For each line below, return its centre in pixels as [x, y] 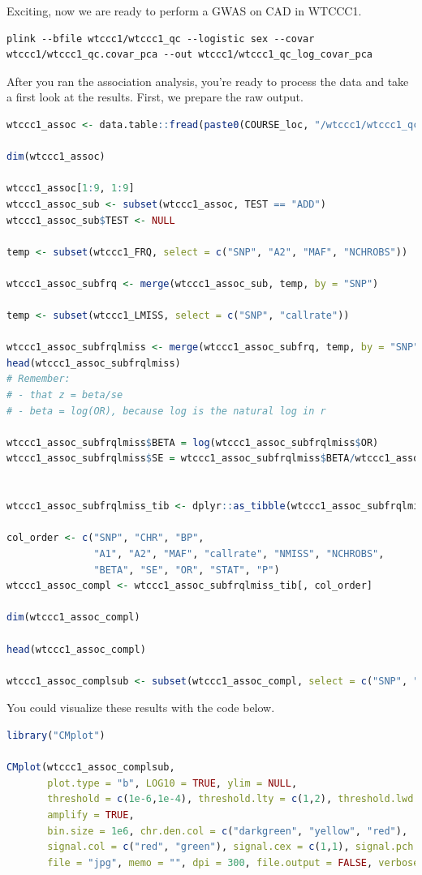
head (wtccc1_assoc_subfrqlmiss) [94, 363]
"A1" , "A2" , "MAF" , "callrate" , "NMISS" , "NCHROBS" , [239, 554]
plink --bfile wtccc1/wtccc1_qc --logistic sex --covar [161, 39]
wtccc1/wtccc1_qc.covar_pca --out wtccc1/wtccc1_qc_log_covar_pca [190, 55]
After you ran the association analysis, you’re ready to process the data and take [208, 81]
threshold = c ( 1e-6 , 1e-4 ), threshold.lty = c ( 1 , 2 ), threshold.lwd [230, 799]
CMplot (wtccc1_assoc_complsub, [91, 768]
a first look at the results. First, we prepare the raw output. [155, 97]
